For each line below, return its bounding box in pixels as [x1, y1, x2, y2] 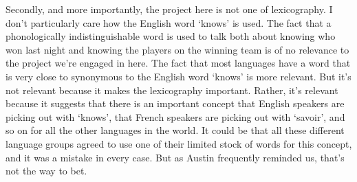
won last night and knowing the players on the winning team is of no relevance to [6, 42, 349, 56]
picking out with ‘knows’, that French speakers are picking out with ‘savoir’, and [6, 109, 345, 124]
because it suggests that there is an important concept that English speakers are [6, 96, 345, 111]
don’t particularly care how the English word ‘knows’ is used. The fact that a [6, 15, 332, 30]
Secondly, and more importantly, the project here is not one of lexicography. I [6, 2, 333, 16]
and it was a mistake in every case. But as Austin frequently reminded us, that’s [6, 150, 345, 164]
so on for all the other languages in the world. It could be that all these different [6, 123, 345, 137]
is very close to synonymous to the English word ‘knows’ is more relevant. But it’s [6, 69, 351, 83]
